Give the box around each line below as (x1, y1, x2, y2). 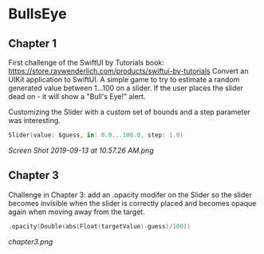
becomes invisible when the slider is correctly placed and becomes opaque (8, 198, 257, 208)
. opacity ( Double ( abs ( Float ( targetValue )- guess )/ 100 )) (8, 222, 191, 230)
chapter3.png (8, 236, 53, 246)
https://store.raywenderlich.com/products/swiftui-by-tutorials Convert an (8, 66, 249, 76)
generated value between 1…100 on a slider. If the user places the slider (8, 83, 243, 93)
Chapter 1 (8, 37, 57, 50)
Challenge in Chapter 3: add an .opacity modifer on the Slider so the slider (8, 189, 253, 200)
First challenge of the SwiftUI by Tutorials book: (8, 58, 165, 67)
